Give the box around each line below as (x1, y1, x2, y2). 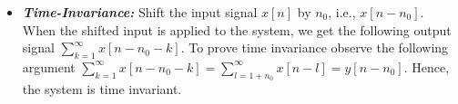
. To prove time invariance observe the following (180, 38, 449, 57)
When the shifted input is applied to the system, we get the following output (22, 20, 452, 39)
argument (22, 57, 76, 76)
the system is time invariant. (22, 80, 182, 99)
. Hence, (403, 57, 450, 76)
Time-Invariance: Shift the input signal (22, 3, 258, 21)
